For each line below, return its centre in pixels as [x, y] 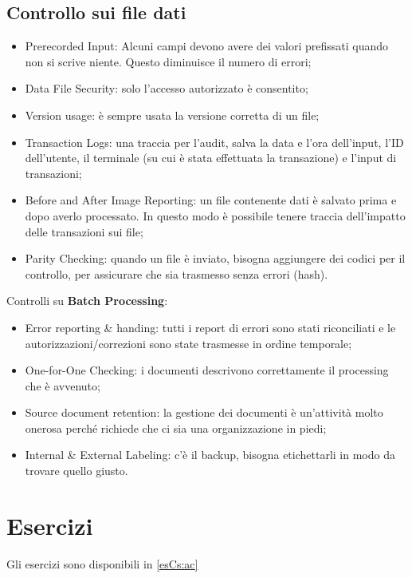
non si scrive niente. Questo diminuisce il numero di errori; [168, 61]
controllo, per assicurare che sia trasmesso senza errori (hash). [177, 273]
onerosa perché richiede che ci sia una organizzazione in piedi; [176, 428]
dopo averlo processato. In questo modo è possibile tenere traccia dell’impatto [215, 215]
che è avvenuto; [63, 385]
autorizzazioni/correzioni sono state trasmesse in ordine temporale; [188, 343]
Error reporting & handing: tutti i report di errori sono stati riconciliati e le [210, 327]
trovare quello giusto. [77, 471]
